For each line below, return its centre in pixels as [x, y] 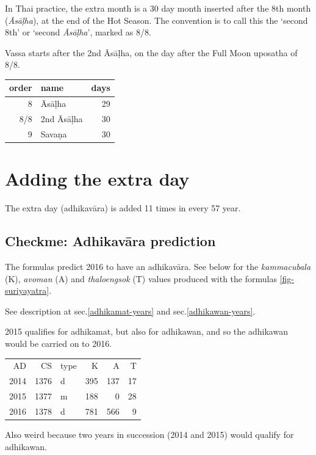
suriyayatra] [27, 290]
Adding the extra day [97, 179]
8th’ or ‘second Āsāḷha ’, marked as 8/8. [78, 32]
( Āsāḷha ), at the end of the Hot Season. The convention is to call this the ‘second [156, 20]
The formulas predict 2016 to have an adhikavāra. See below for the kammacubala [158, 267]
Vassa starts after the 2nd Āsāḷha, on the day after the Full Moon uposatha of [151, 52]
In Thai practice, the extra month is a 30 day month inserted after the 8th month [158, 8]
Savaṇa [54, 134]
